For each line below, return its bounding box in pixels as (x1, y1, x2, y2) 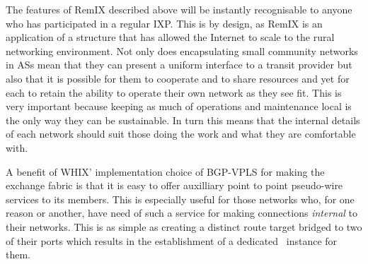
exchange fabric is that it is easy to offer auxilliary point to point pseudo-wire (6, 178, 343, 193)
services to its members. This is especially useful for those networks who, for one (6, 191, 355, 206)
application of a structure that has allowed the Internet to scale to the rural (6, 30, 335, 44)
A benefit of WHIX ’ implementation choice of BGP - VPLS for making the (6, 164, 325, 179)
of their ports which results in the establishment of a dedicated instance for (6, 233, 338, 248)
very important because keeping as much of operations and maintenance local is (6, 99, 352, 114)
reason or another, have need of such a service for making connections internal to (6, 205, 358, 220)
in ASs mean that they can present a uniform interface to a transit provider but (6, 57, 352, 72)
